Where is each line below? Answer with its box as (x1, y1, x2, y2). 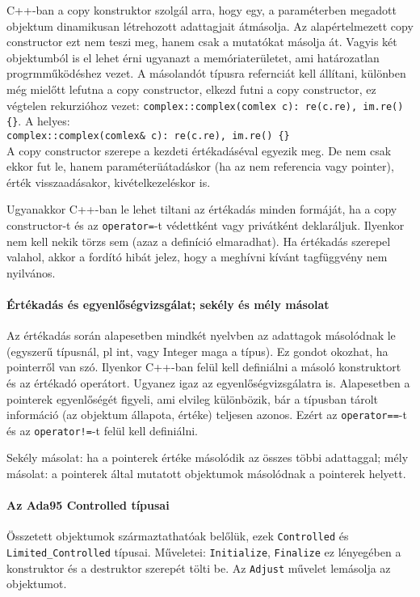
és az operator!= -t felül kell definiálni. (6, 421, 198, 438)
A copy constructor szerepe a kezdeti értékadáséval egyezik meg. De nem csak (6, 142, 392, 159)
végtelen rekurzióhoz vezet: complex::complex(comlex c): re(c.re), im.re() (6, 96, 404, 113)
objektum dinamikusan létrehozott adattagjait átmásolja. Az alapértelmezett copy (6, 17, 414, 34)
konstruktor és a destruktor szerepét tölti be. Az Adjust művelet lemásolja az (6, 559, 391, 576)
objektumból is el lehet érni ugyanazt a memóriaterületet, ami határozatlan (6, 49, 380, 66)
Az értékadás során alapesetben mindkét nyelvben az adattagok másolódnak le (6, 327, 396, 344)
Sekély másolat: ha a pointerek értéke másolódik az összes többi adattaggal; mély (6, 449, 409, 466)
